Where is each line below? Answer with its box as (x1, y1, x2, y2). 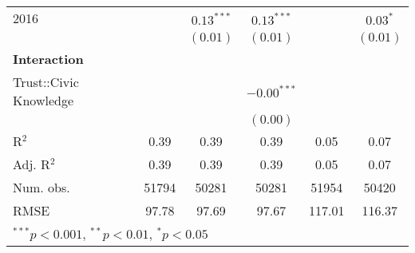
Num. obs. (13, 178, 70, 196)
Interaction (13, 49, 84, 68)
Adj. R (13, 155, 50, 173)
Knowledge (13, 91, 74, 109)
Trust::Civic (13, 73, 79, 91)
